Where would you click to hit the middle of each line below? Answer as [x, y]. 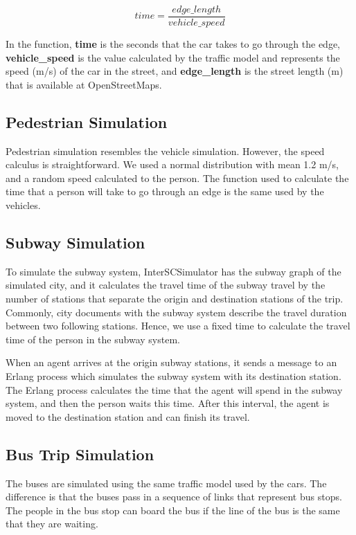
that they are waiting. [52, 524]
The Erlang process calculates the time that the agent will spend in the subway [174, 389]
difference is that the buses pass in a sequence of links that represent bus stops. [174, 497]
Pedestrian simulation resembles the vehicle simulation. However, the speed [165, 151]
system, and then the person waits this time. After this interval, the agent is [168, 403]
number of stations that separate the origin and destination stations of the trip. [175, 298]
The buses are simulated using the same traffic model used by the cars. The [166, 483]
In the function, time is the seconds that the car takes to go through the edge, [173, 44]
